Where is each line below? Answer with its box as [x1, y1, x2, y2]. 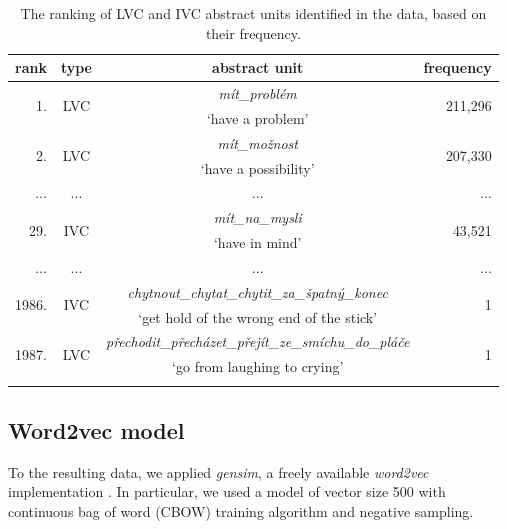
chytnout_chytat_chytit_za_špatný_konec [127, 281, 388, 302]
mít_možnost [217, 132, 298, 153]
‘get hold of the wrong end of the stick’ [138, 306, 378, 327]
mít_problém [218, 83, 297, 104]
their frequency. [205, 22, 301, 43]
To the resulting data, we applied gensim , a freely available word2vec [8, 461, 429, 482]
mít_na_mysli [213, 207, 302, 228]
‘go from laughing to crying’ [172, 356, 344, 377]
